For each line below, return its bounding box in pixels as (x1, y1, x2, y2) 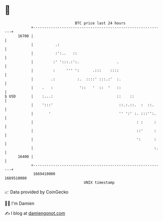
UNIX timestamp (83, 180, 115, 185)
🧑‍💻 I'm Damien (4, 200, 35, 206)
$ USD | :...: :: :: (4, 94, 135, 99)
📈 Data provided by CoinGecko (4, 189, 69, 195)
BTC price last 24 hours (75, 21, 126, 26)
